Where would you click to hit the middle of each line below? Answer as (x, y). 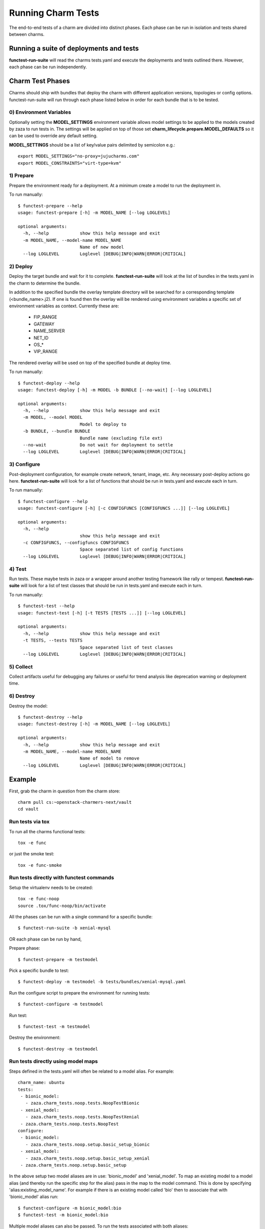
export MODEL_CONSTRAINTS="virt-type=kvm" (70, 163)
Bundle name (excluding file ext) (121, 438)
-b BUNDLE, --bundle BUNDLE (57, 431)
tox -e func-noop (39, 899)
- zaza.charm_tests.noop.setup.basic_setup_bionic (87, 1144)
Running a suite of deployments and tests (74, 48)
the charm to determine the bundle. (45, 283)
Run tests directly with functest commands (62, 878)
